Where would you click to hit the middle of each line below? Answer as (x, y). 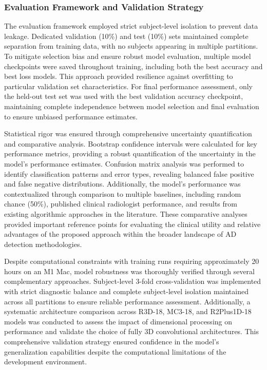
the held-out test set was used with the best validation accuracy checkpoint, (124, 96)
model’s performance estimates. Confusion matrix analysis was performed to (124, 163)
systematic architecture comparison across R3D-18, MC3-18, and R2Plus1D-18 (128, 311)
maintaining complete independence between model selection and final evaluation (132, 106)
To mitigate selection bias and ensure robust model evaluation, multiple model (128, 56)
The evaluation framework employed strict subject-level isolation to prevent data (131, 26)
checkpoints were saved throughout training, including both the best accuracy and (133, 66)
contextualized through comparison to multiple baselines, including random (123, 193)
